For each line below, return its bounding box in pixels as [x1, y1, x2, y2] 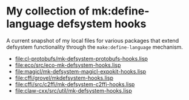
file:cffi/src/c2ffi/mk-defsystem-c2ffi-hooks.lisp [15, 80, 135, 88]
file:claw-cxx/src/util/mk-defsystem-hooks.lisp [15, 87, 132, 94]
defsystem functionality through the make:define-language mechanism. [6, 43, 184, 51]
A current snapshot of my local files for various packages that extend [6, 37, 179, 44]
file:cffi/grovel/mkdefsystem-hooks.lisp [15, 74, 114, 81]
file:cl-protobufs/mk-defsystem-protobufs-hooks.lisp [15, 55, 148, 62]
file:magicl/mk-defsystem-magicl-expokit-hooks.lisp [15, 67, 147, 75]
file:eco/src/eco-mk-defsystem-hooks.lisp [15, 61, 121, 69]
